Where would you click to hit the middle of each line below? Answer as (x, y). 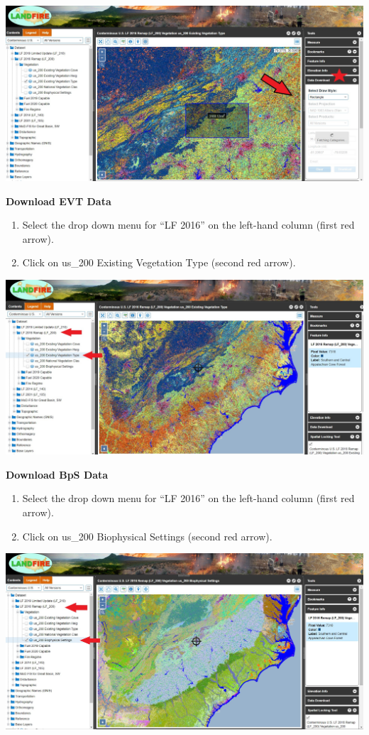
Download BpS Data (57, 474)
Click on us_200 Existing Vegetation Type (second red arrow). (159, 262)
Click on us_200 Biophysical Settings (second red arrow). (147, 536)
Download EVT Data (59, 201)
